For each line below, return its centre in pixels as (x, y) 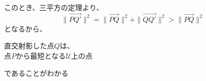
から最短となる (41, 56)
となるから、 (26, 28)
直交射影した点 (29, 46)
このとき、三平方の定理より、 (54, 7)
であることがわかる (36, 73)
